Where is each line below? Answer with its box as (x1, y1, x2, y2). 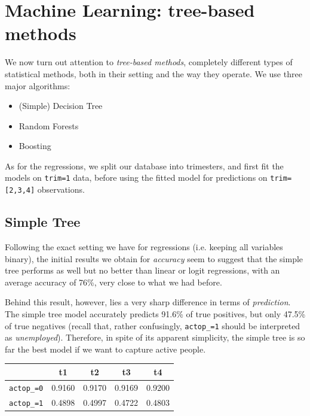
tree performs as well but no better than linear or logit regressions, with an (5, 264, 280, 277)
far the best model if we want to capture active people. (5, 342, 206, 355)
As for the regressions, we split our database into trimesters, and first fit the (5, 159, 284, 172)
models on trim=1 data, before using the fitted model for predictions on (5, 171, 268, 184)
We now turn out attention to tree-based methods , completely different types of (5, 56, 293, 68)
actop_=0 (9, 384, 44, 393)
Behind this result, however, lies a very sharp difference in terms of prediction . (5, 296, 291, 308)
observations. (37, 183, 85, 196)
